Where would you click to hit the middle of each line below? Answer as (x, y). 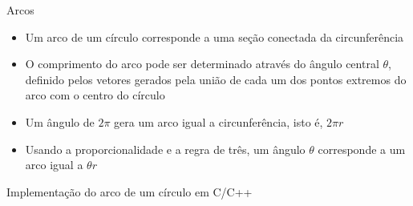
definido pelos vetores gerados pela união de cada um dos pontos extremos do (216, 79)
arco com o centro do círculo (95, 95)
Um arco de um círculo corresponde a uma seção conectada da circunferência (215, 36)
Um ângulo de (60, 121)
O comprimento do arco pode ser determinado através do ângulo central (202, 64)
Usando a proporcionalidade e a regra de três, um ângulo (165, 149)
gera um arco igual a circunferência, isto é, (219, 121)
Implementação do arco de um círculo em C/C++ (130, 191)
